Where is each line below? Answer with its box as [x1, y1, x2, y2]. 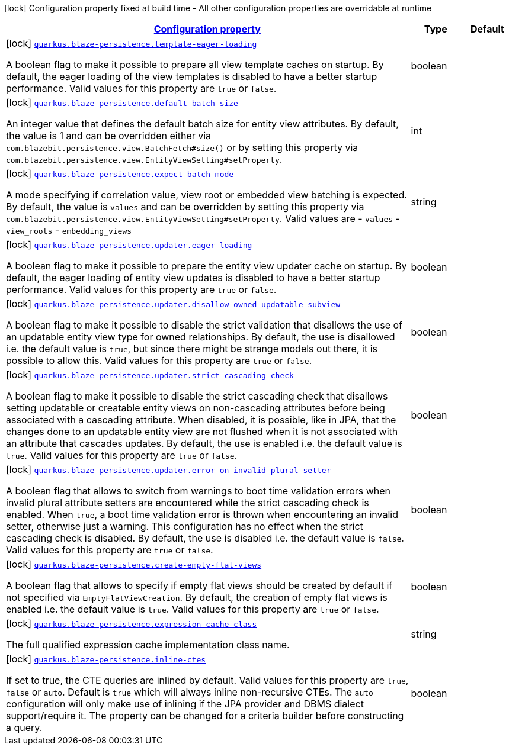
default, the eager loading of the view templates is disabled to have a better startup [6, 70, 377, 82]
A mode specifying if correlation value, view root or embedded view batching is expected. [6, 189, 407, 201]
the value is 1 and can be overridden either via [6, 130, 212, 141]
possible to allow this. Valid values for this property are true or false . [6, 355, 312, 366]
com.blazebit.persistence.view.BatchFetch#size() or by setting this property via [6, 141, 358, 153]
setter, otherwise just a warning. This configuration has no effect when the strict [6, 520, 363, 532]
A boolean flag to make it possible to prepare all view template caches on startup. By [6, 59, 384, 70]
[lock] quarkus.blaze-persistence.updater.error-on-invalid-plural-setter [6, 463, 331, 475]
